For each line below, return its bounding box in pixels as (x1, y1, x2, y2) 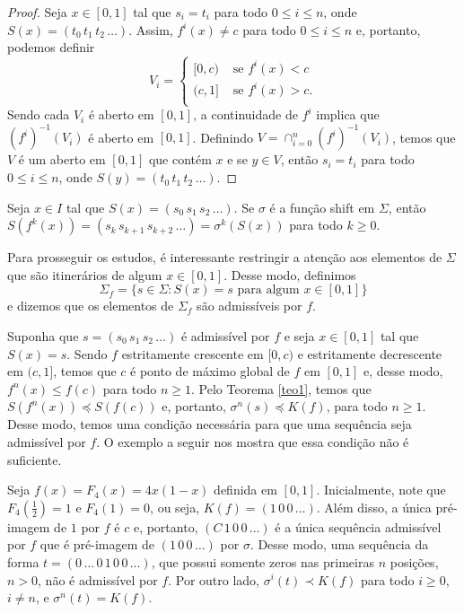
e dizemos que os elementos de (7, 296, 174, 315)
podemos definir (7, 38, 95, 57)
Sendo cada (7, 105, 70, 124)
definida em (214, 480, 277, 499)
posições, (390, 552, 439, 571)
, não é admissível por (38, 570, 158, 589)
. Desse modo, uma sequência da (250, 535, 429, 554)
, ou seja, (150, 497, 200, 516)
